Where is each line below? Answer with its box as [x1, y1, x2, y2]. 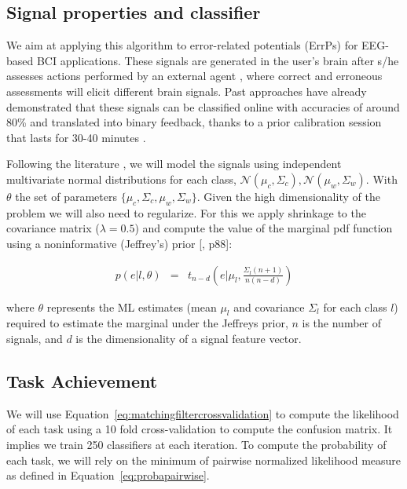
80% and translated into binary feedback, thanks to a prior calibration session [6, 114, 382, 130]
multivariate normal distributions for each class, [6, 170, 236, 187]
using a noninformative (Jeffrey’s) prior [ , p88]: [6, 235, 233, 251]
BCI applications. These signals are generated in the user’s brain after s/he [36, 52, 399, 68]
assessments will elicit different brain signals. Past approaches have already [6, 82, 367, 99]
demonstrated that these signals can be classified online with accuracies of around [6, 98, 400, 115]
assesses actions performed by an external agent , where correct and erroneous [6, 68, 383, 84]
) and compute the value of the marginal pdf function [134, 220, 393, 236]
